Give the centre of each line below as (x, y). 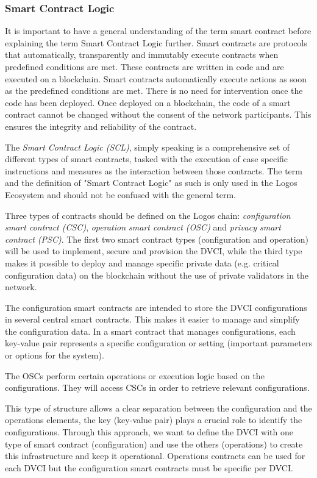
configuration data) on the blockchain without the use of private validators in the (157, 275)
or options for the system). (55, 355)
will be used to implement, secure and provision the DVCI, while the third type (154, 251)
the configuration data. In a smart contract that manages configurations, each (150, 331)
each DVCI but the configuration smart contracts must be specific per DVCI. (149, 467)
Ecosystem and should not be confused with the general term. (120, 194)
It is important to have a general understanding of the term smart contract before (158, 31)
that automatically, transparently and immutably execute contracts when (142, 55)
